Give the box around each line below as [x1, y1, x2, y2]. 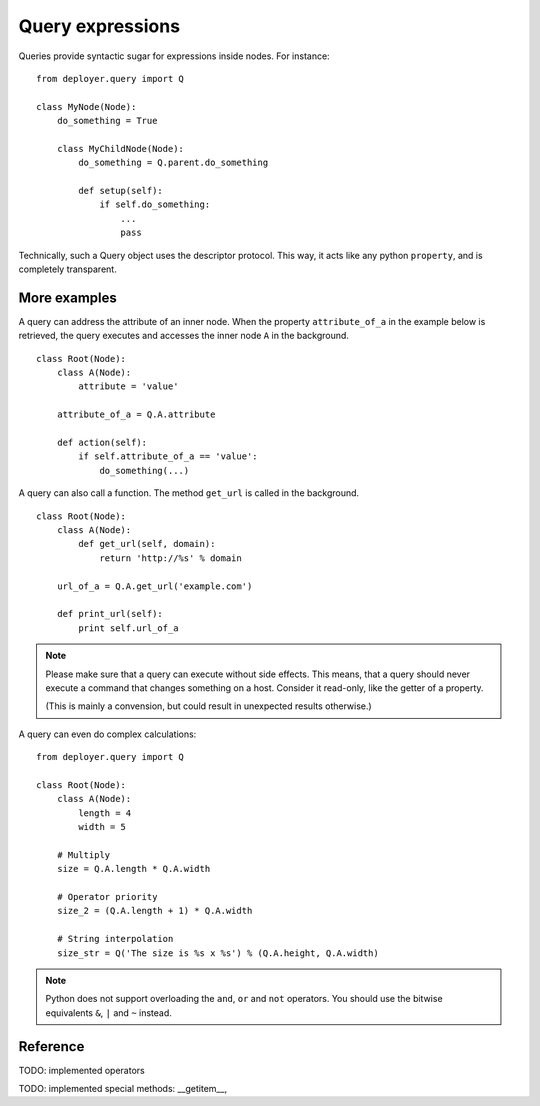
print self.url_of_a [78, 622, 179, 634]
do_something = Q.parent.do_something [78, 157, 269, 169]
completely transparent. [18, 263, 117, 275]
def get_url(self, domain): [78, 538, 216, 550]
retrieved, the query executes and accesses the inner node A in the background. [18, 330, 350, 342]
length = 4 [78, 807, 132, 819]
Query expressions [18, 15, 180, 37]
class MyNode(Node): [36, 101, 137, 112]
